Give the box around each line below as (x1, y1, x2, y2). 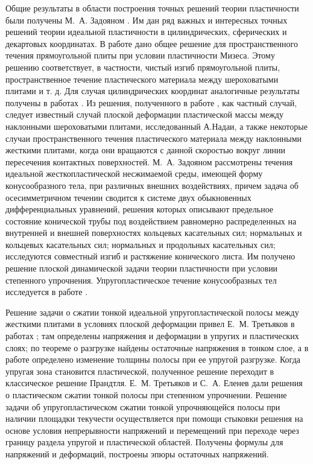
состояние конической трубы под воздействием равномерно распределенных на (5, 214, 297, 227)
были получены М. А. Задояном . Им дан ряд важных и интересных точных (5, 13, 288, 26)
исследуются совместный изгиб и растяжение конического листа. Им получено (5, 250, 296, 262)
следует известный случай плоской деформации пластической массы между (5, 108, 283, 121)
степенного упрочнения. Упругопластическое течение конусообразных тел (5, 273, 277, 286)
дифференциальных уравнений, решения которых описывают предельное (5, 203, 274, 215)
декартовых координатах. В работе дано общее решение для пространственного (5, 37, 298, 49)
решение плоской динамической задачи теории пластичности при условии (5, 262, 278, 275)
